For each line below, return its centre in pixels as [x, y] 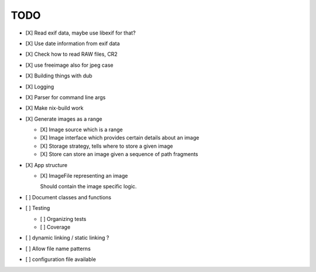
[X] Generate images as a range [64, 119]
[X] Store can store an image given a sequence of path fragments [119, 154]
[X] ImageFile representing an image [84, 176]
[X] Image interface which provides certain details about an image [120, 138]
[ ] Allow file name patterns [58, 249]
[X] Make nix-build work [55, 108]
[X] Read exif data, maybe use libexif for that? [80, 33]
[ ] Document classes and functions [68, 197]
